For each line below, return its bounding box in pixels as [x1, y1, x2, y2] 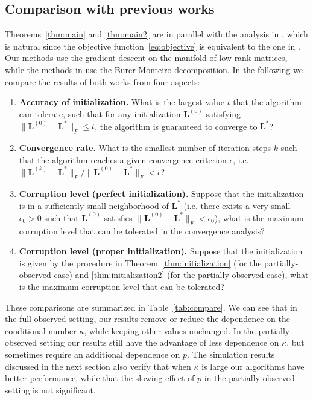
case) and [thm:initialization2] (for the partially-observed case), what [54, 268, 309, 281]
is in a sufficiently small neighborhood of [19, 199, 169, 211]
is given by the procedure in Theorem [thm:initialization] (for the [19, 256, 262, 269]
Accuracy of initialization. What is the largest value [19, 95, 224, 108]
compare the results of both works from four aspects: [5, 75, 200, 88]
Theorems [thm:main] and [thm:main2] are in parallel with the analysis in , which [5, 28, 308, 40]
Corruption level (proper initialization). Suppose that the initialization [19, 245, 303, 257]
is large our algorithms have [201, 360, 305, 372]
